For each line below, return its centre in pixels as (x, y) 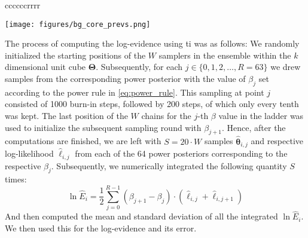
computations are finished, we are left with (83, 141)
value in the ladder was (261, 116)
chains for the (166, 116)
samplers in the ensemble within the (225, 55)
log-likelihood (29, 153)
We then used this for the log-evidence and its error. (101, 228)
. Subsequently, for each (139, 67)
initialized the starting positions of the (75, 55)
